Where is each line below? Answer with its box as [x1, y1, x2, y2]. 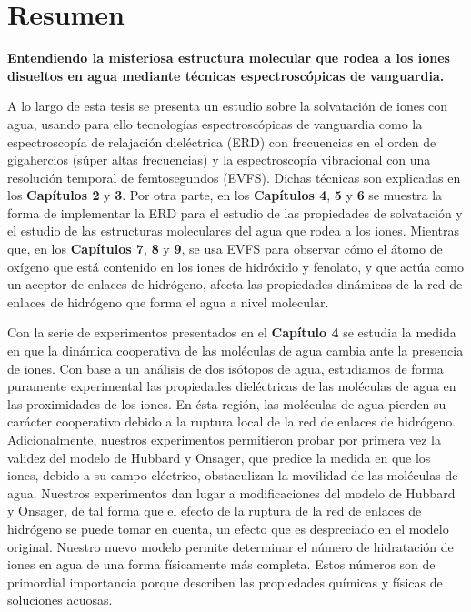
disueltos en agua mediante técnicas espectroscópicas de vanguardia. [7, 65, 445, 85]
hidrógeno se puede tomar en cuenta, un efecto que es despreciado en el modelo [7, 518, 449, 537]
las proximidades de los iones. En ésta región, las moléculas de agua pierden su [7, 394, 446, 413]
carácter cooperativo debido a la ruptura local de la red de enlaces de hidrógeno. [7, 412, 456, 431]
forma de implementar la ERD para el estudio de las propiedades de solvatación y [7, 203, 463, 222]
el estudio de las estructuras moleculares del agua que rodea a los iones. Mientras [7, 221, 459, 240]
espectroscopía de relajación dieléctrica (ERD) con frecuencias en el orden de [7, 132, 436, 151]
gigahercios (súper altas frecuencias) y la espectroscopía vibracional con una [7, 150, 431, 169]
